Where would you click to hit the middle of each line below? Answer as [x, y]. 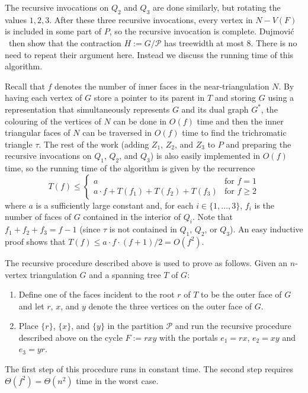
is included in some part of [53, 31]
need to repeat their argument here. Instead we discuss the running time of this [149, 54]
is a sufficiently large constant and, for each [115, 205]
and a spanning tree [125, 274]
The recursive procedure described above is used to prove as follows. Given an [146, 262]
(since [90, 229]
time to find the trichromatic [234, 132]
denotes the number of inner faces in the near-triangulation [162, 86]
